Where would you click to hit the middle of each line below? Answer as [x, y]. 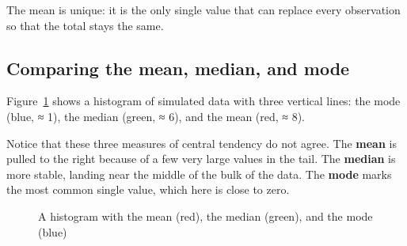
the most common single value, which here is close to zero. [148, 189]
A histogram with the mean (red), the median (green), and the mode [205, 216]
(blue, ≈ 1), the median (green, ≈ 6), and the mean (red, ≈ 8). [156, 116]
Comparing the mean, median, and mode [178, 68]
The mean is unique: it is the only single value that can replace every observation [203, 9]
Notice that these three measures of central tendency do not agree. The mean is [202, 143]
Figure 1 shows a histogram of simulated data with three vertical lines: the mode [203, 101]
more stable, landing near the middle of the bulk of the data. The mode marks [199, 174]
